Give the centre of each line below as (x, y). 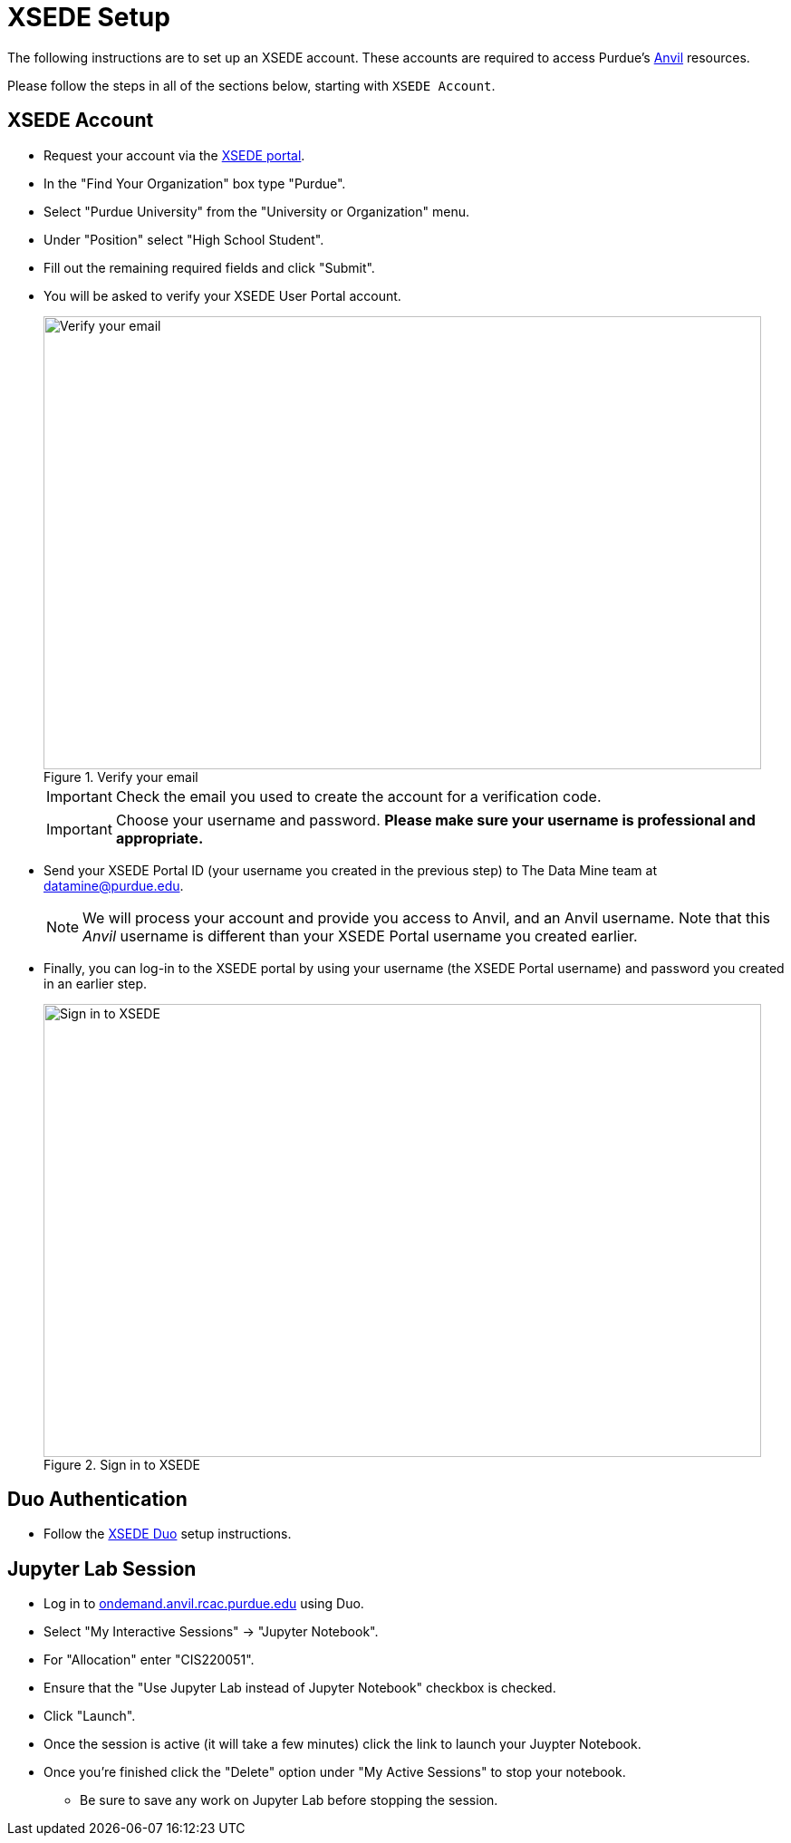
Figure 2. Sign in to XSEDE (122, 1464)
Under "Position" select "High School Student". (184, 239)
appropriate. (159, 838)
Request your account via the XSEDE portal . (174, 155)
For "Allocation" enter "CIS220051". (149, 1660)
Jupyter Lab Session (102, 1568)
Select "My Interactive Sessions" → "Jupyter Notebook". (211, 1632)
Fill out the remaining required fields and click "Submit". (209, 267)
